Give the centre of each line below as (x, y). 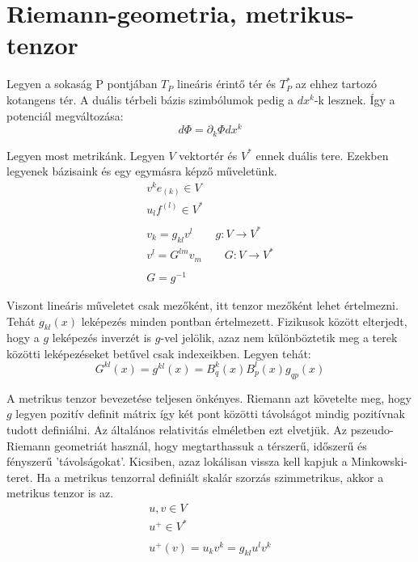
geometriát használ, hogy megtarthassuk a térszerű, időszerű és (211, 445)
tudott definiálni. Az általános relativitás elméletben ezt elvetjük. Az (177, 429)
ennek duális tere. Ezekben (322, 155)
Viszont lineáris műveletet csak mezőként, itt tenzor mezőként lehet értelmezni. (203, 304)
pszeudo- (372, 429)
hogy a (23, 338)
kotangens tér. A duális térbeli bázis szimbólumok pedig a (150, 99)
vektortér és (208, 155)
